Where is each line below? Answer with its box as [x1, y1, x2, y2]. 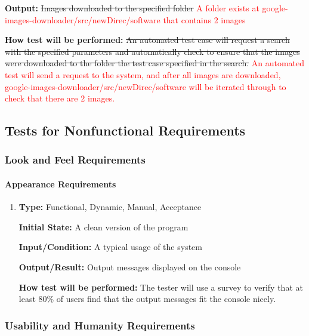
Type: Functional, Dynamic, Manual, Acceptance [18, 201, 202, 213]
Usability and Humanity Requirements [5, 317, 195, 332]
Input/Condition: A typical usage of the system [18, 241, 202, 253]
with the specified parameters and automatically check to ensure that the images [5, 45, 300, 57]
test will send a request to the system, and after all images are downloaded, [5, 68, 281, 81]
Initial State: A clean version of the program [18, 220, 189, 233]
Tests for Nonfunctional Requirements [5, 121, 246, 140]
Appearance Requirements [5, 177, 116, 190]
